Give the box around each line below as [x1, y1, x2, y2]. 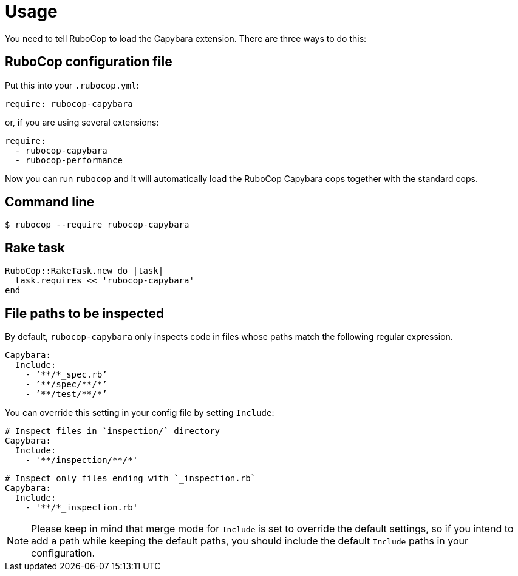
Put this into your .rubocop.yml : [5, 80, 139, 90]
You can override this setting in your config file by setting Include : [5, 407, 274, 418]
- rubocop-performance [15, 155, 123, 165]
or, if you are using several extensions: [5, 117, 159, 127]
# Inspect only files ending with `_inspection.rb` [5, 473, 256, 484]
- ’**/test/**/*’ [25, 389, 107, 399]
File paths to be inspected [5, 305, 165, 321]
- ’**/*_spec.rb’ [25, 370, 107, 380]
